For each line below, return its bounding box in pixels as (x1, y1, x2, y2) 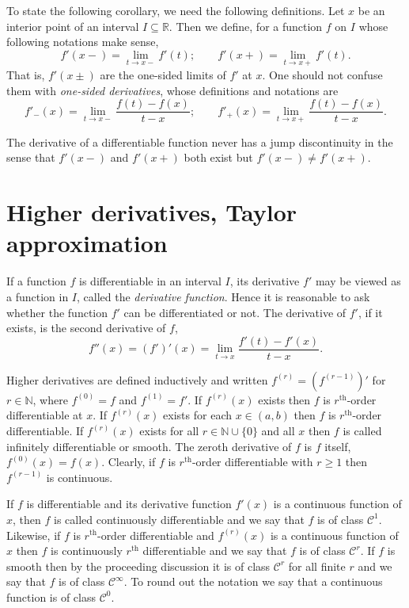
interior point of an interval (6, 17, 139, 34)
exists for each (163, 407, 232, 423)
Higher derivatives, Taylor (6, 196, 297, 228)
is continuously (51, 542, 123, 559)
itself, (324, 438, 351, 454)
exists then (258, 391, 311, 407)
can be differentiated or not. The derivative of (123, 304, 347, 320)
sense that (6, 149, 55, 166)
